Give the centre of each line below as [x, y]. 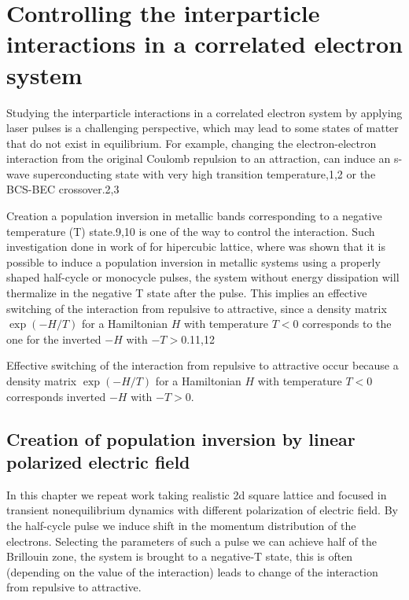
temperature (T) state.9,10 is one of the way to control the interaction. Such [191, 231]
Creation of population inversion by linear [181, 438]
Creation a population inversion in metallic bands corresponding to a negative [194, 216]
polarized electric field [98, 461]
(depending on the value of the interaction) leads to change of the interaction [192, 571]
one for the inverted [54, 339]
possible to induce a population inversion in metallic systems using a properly [193, 261]
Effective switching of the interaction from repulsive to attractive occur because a [203, 365]
